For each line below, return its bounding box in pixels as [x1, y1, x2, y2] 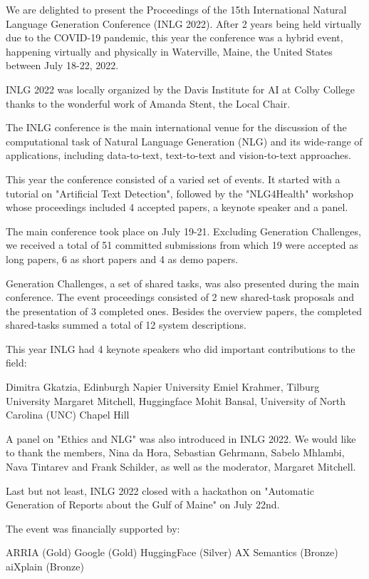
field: [6, 355, 27, 370]
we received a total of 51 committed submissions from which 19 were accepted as [6, 237, 358, 252]
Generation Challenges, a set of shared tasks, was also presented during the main [6, 275, 360, 290]
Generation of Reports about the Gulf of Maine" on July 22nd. [6, 497, 280, 512]
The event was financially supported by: [6, 521, 180, 536]
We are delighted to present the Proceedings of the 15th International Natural [6, 2, 347, 16]
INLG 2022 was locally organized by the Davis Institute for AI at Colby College [6, 81, 355, 96]
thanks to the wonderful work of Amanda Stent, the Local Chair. [6, 96, 291, 111]
